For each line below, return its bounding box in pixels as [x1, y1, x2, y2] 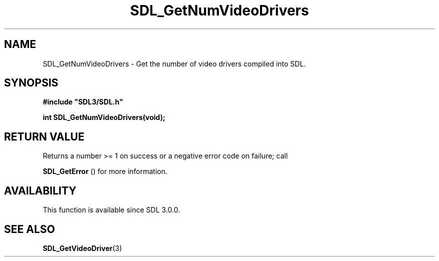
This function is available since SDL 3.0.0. [43, 205, 180, 214]
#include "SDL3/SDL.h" [43, 97, 123, 106]
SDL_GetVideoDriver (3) [43, 243, 122, 252]
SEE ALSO [4, 222, 55, 235]
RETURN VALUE [4, 130, 85, 143]
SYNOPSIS [4, 76, 59, 89]
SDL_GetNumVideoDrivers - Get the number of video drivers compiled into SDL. [43, 59, 306, 68]
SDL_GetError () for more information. [43, 167, 168, 176]
